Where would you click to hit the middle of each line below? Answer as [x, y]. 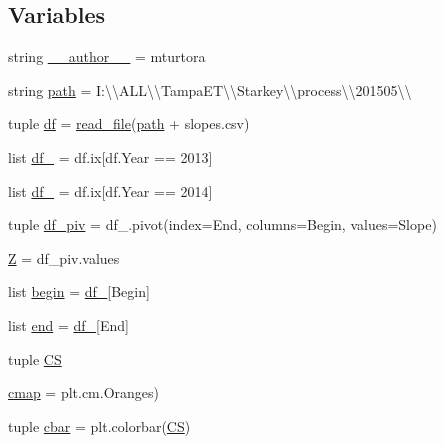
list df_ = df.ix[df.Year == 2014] [110, 190]
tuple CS [35, 358]
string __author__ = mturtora [107, 56]
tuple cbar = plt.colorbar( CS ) [99, 425]
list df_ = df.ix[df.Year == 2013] [110, 156]
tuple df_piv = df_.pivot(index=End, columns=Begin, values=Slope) [222, 224]
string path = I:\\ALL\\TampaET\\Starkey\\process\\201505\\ [210, 89]
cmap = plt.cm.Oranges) [84, 392]
